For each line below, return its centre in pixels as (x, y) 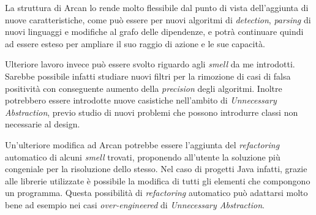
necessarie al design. (43, 124)
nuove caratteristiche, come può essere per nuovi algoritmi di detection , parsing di (158, 19)
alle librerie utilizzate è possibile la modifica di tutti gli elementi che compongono (158, 180)
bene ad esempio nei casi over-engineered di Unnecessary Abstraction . (135, 204)
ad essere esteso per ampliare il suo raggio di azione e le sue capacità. (135, 43)
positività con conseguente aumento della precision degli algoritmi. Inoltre (144, 88)
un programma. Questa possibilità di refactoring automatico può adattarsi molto (156, 193)
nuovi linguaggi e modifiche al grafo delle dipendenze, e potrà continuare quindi (154, 32)
